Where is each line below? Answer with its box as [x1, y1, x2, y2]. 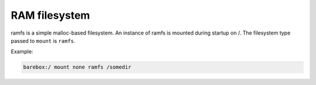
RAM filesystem [11, 9, 90, 22]
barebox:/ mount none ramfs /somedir [23, 64, 132, 70]
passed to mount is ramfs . [11, 37, 75, 44]
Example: [11, 48, 33, 55]
